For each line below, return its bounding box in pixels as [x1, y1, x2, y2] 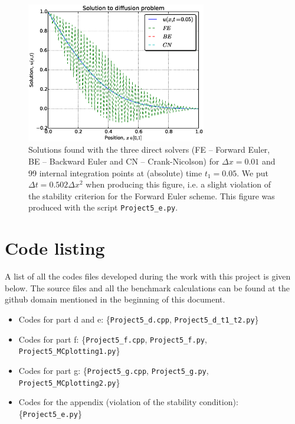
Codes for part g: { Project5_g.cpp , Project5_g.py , [18, 364, 209, 376]
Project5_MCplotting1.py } [18, 344, 120, 357]
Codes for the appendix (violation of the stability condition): [18, 396, 238, 408]
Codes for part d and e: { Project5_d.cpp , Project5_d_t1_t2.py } [18, 313, 259, 325]
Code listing [5, 236, 105, 260]
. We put [237, 166, 268, 179]
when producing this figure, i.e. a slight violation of [86, 178, 271, 190]
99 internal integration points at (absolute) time [28, 166, 202, 179]
